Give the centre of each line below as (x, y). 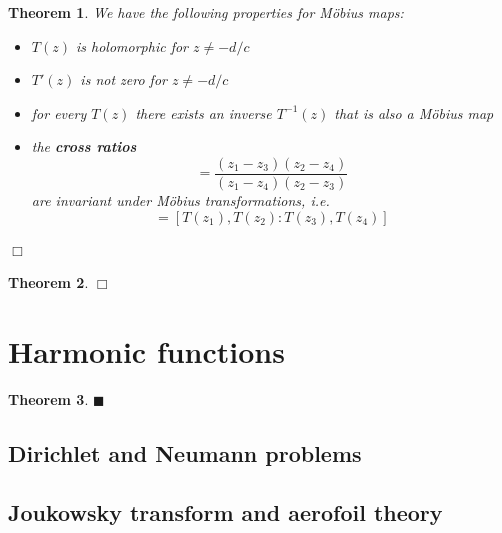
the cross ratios (84, 146)
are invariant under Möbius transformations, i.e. (180, 200)
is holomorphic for (131, 45)
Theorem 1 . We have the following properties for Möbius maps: (206, 12)
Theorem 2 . (48, 282)
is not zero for (123, 79)
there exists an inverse (203, 112)
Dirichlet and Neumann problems (185, 452)
